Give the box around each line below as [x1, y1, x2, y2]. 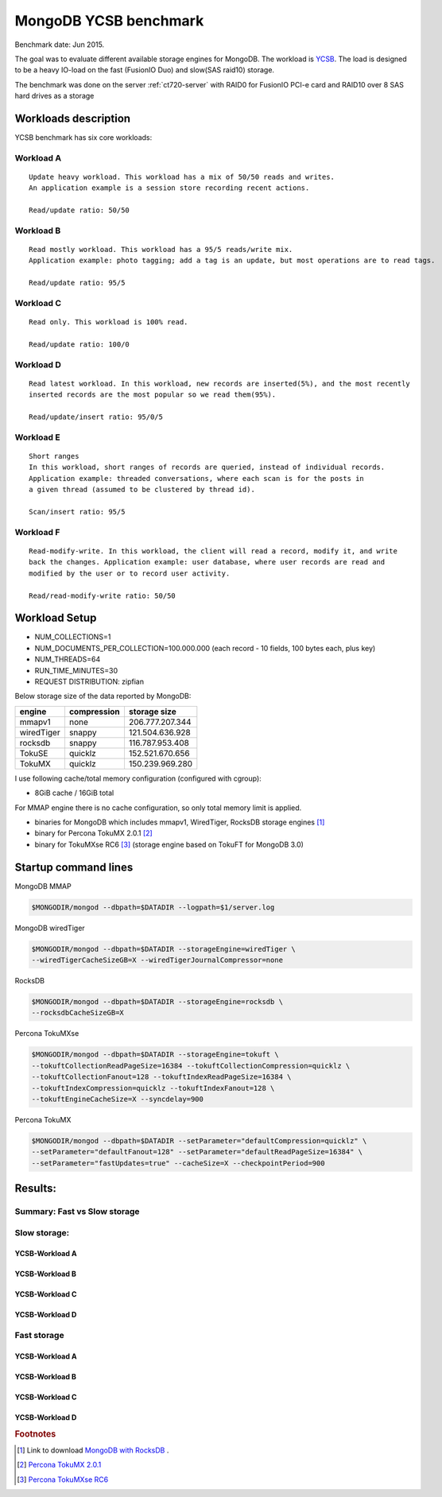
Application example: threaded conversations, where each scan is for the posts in [29, 474, 365, 483]
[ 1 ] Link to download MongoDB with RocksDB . [17, 1445, 169, 1455]
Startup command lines [14, 860, 134, 874]
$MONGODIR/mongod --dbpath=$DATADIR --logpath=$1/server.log [31, 902, 275, 912]
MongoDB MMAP [14, 881, 72, 890]
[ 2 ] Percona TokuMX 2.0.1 [17, 1460, 102, 1470]
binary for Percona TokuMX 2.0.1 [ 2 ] [34, 828, 153, 838]
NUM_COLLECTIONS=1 [34, 632, 111, 642]
